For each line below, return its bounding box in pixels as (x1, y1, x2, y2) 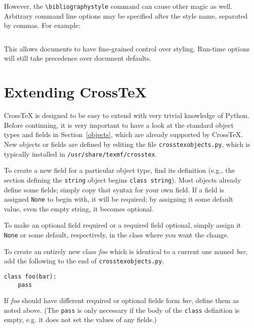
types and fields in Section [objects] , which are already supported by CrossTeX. (4, 129, 243, 140)
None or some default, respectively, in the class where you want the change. (4, 229, 229, 239)
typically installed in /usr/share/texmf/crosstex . (4, 148, 157, 159)
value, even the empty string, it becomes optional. (4, 203, 154, 213)
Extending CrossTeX (4, 82, 147, 102)
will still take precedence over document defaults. (4, 53, 152, 63)
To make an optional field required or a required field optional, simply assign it (4, 220, 241, 230)
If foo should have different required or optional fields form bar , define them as (4, 295, 239, 305)
